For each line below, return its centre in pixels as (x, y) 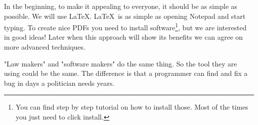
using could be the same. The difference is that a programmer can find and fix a (126, 73)
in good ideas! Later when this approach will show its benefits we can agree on (124, 37)
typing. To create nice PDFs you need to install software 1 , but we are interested (125, 27)
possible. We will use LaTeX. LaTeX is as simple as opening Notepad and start (125, 16)
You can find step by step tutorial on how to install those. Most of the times (132, 107)
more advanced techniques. (45, 47)
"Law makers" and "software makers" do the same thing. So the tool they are (121, 63)
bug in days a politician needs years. (59, 83)
